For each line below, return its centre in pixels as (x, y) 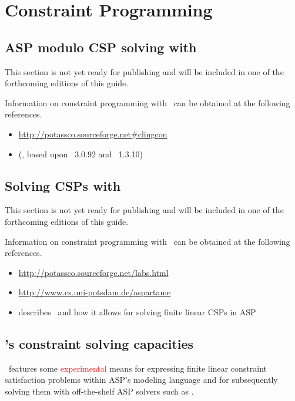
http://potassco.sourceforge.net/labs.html (93, 272)
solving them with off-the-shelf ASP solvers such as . (99, 391)
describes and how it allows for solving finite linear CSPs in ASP (137, 311)
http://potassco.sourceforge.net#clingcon (93, 134)
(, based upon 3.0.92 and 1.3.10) (81, 154)
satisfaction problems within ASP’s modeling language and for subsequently (141, 380)
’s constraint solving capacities (99, 343)
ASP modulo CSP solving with (101, 47)
